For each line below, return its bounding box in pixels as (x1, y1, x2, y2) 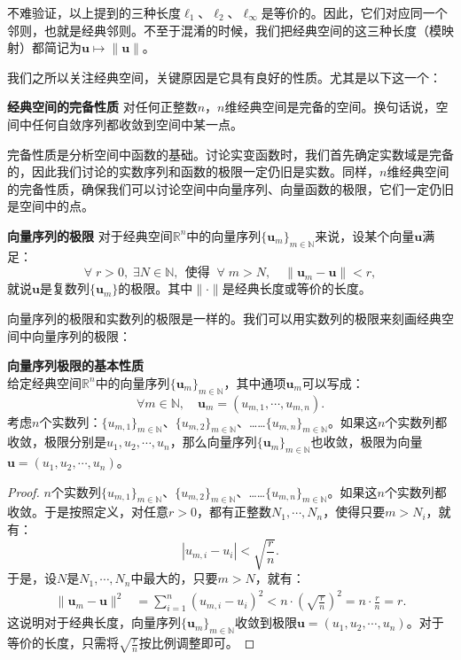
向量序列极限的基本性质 (7, 356, 144, 375)
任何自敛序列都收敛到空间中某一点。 (31, 114, 243, 133)
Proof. (7, 482, 40, 501)
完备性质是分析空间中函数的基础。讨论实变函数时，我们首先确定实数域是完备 (7, 144, 454, 163)
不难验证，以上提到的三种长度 (7, 4, 181, 21)
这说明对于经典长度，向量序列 (7, 613, 181, 632)
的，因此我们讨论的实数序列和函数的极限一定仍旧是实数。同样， (7, 162, 379, 181)
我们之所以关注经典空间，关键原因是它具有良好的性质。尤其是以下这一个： (7, 67, 441, 86)
